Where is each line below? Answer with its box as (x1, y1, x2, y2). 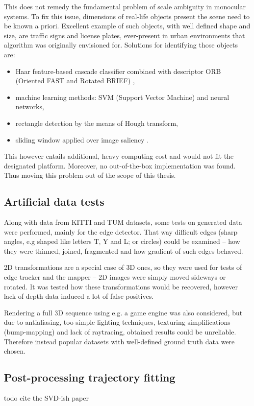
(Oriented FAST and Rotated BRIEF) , (15, 75, 135, 86)
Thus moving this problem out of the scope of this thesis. (4, 170, 176, 180)
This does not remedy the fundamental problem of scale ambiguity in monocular (4, 1, 246, 11)
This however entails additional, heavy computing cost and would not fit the (4, 151, 234, 161)
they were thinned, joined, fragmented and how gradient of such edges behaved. (4, 245, 243, 256)
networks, (15, 101, 44, 112)
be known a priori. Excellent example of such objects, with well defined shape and (4, 21, 251, 31)
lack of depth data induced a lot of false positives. (4, 291, 154, 301)
